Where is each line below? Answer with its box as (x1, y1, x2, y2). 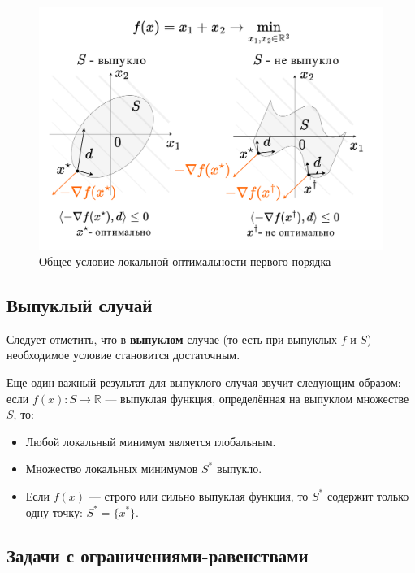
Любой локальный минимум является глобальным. (25, 432, 276, 449)
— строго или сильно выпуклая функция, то (89, 487, 309, 504)
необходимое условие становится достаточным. (6, 346, 240, 363)
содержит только (326, 487, 409, 504)
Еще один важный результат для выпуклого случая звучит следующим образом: (6, 373, 401, 390)
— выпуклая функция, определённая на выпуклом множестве (105, 389, 409, 406)
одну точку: (25, 503, 83, 520)
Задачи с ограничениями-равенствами (6, 543, 309, 568)
